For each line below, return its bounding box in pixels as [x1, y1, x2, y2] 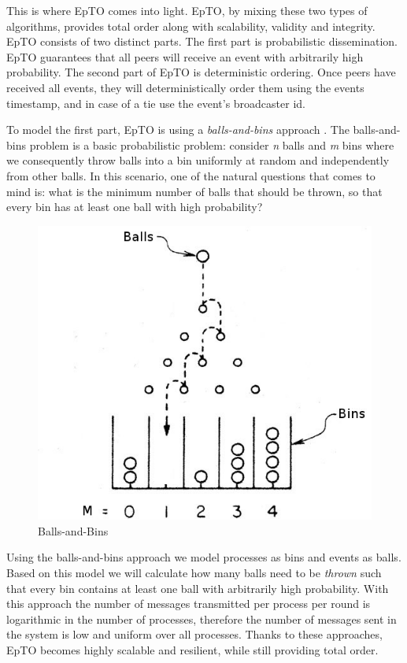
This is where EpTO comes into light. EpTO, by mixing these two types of [6, 2, 368, 18]
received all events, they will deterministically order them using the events [6, 79, 364, 95]
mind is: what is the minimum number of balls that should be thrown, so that [6, 183, 383, 199]
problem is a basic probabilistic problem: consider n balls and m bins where [29, 136, 394, 153]
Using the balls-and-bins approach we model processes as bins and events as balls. [6, 549, 401, 565]
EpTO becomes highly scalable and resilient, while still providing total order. [6, 641, 379, 657]
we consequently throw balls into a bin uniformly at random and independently [6, 152, 390, 169]
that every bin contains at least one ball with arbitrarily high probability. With [6, 580, 389, 596]
